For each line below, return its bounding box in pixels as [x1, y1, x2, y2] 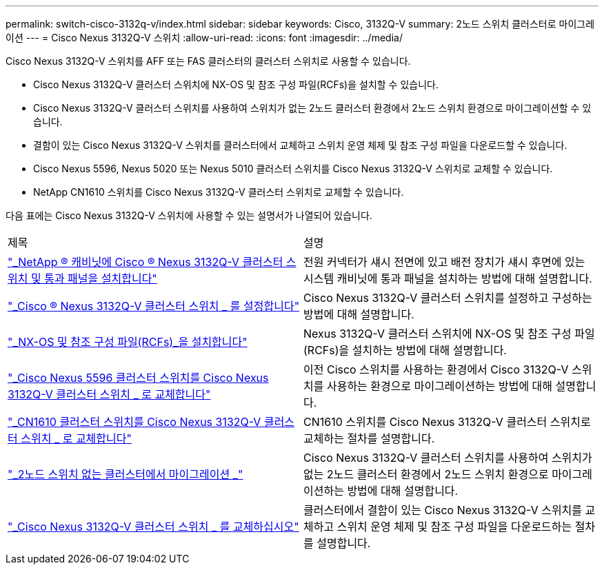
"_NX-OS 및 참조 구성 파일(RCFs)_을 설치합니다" [8, 335, 248, 349]
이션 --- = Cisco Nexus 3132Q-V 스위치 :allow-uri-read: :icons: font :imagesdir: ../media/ [6, 32, 403, 43]
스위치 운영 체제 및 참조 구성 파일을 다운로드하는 [336, 520, 572, 533]
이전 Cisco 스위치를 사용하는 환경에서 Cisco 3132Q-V [303, 363, 569, 376]
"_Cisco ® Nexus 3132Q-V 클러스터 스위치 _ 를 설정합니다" [8, 299, 300, 313]
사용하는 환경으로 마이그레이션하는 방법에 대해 [326, 379, 553, 393]
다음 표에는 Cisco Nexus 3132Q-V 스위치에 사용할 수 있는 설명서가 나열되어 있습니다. [6, 210, 372, 221]
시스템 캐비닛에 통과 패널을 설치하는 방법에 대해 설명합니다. [303, 272, 592, 285]
